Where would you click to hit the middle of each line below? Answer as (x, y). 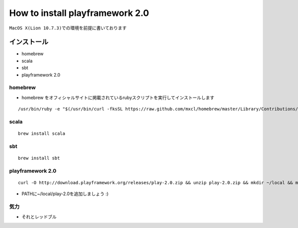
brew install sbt (39, 158)
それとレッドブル (39, 217)
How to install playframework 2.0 (79, 13)
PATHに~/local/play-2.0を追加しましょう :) (65, 194)
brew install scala (42, 134)
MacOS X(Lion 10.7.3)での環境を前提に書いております (68, 28)
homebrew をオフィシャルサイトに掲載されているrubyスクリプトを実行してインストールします (118, 98)
